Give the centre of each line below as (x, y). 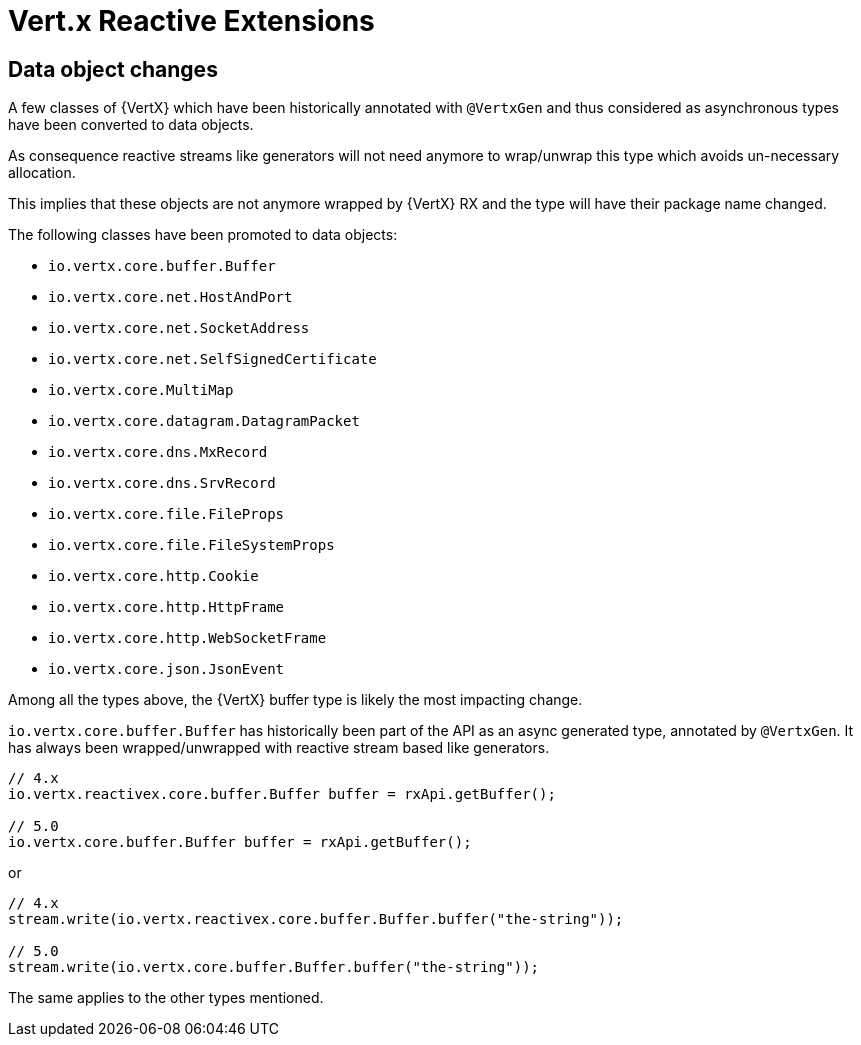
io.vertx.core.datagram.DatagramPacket (204, 421)
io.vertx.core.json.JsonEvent (166, 669)
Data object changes (113, 69)
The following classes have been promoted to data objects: (203, 235)
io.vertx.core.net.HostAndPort (170, 297)
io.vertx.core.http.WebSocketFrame (187, 638)
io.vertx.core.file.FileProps (166, 514)
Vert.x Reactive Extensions (191, 21)
